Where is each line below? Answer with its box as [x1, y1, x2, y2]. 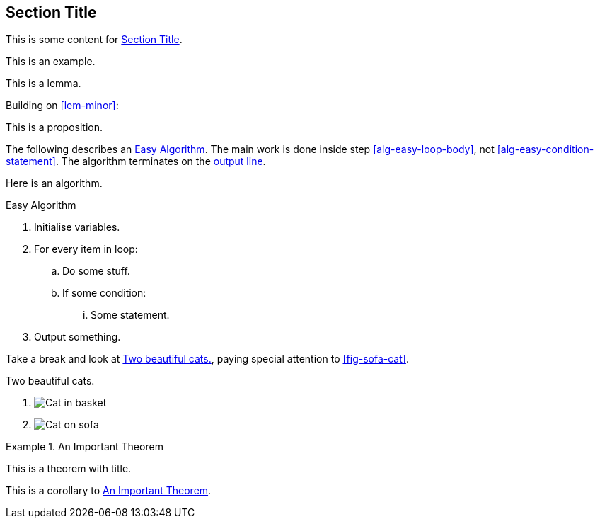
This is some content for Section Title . [6, 33, 183, 46]
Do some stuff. [62, 265, 130, 278]
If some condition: [62, 287, 146, 300]
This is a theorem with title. [6, 462, 132, 475]
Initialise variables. [34, 221, 120, 234]
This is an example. [6, 55, 96, 68]
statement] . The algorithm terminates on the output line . [6, 155, 266, 168]
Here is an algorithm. [6, 177, 103, 190]
